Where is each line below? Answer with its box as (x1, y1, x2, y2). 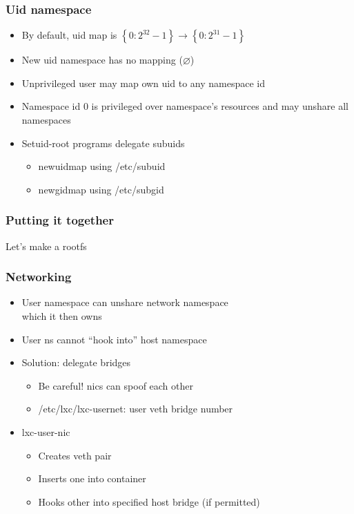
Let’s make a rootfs (6, 238, 87, 253)
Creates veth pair (38, 448, 112, 462)
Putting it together (6, 211, 114, 229)
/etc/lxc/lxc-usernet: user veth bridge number (38, 401, 233, 416)
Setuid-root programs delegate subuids (21, 135, 185, 150)
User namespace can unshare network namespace (21, 295, 228, 310)
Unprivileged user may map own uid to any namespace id (21, 75, 265, 90)
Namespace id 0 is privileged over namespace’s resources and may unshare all (21, 99, 348, 113)
